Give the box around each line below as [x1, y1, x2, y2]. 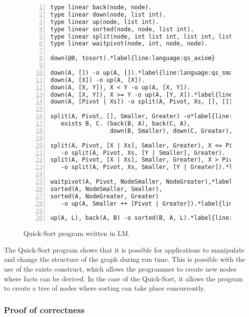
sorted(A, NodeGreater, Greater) [50, 192, 159, 200]
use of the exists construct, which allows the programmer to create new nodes [4, 264, 237, 274]
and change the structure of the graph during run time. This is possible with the [4, 254, 246, 264]
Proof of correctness [4, 303, 85, 316]
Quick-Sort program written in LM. [23, 228, 130, 238]
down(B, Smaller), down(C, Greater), [110, 127, 233, 134]
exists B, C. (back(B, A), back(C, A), [61, 120, 191, 127]
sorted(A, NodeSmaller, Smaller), [50, 185, 163, 192]
